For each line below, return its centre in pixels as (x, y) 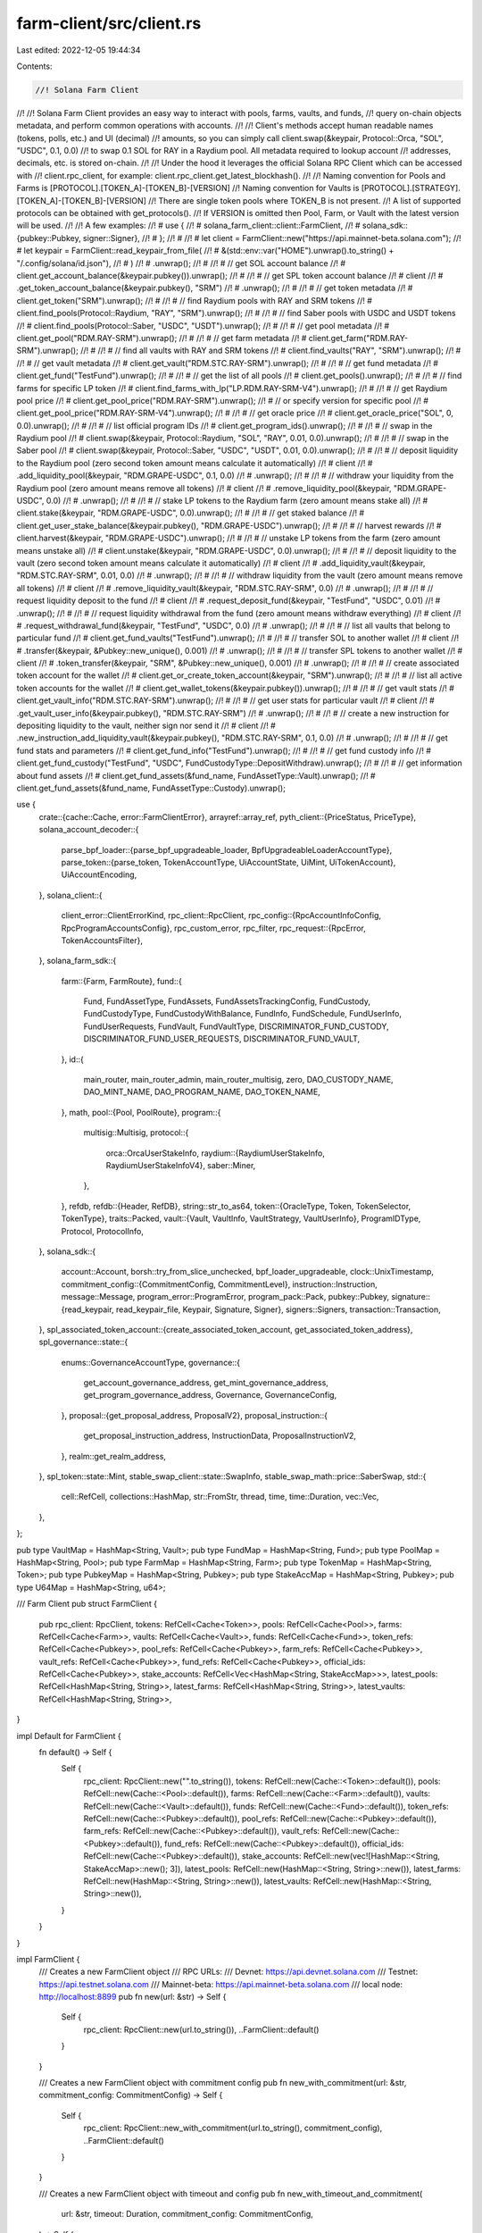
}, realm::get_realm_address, (114, 1456)
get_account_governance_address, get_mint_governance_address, (206, 1383)
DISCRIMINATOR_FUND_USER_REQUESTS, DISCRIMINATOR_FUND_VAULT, (222, 1039)
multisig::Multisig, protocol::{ (136, 1133)
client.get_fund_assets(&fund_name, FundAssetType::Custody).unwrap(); (151, 788)
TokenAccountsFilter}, (102, 940)
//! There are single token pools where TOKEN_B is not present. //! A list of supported (304, 200)
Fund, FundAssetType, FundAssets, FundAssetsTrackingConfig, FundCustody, (227, 1001)
